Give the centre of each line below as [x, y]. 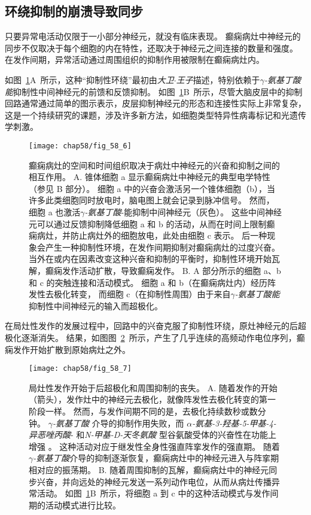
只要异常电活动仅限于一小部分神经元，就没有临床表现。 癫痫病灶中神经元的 [153, 36]
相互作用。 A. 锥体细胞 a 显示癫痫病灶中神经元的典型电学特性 [150, 177]
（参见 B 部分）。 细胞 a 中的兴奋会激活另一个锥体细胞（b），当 [152, 188]
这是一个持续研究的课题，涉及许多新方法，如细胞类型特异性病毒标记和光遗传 [155, 115]
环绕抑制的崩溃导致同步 [74, 11]
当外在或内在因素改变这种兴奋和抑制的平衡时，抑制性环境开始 [150, 259]
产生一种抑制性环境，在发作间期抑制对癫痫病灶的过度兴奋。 [162, 247]
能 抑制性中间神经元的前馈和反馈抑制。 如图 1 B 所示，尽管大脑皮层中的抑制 [154, 91]
